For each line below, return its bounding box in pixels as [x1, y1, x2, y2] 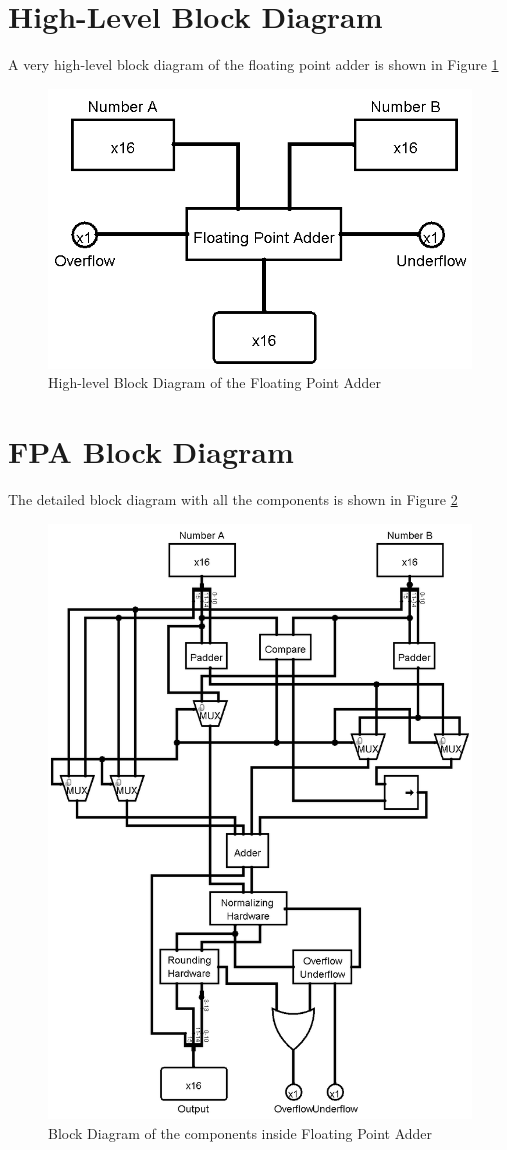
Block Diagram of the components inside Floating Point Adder [48, 1122, 433, 1143]
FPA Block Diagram [8, 431, 294, 472]
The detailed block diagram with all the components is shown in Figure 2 [8, 489, 458, 510]
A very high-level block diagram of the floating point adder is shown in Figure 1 [8, 54, 499, 75]
